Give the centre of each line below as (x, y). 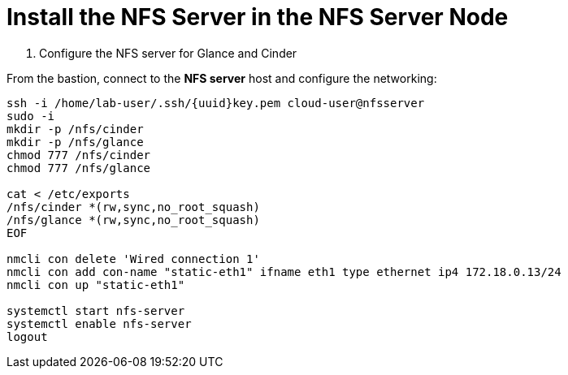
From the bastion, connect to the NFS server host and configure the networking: (222, 78)
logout (27, 336)
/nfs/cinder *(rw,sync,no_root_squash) (133, 207)
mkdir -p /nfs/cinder (75, 129)
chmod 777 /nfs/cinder (79, 155)
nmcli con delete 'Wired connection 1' (133, 259)
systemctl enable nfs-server (99, 323)
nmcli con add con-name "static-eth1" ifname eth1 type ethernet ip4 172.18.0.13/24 (284, 272)
